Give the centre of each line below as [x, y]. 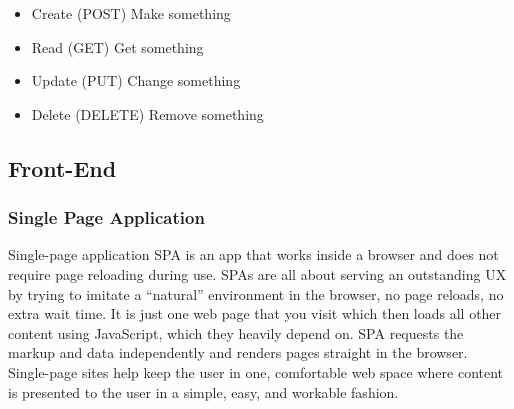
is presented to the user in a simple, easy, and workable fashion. [203, 391]
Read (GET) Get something [117, 46]
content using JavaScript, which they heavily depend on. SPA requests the [236, 332]
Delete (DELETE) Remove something [147, 113]
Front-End [62, 167]
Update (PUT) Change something [136, 80]
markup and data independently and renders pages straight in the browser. [238, 352]
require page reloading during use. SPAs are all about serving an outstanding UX [257, 273]
